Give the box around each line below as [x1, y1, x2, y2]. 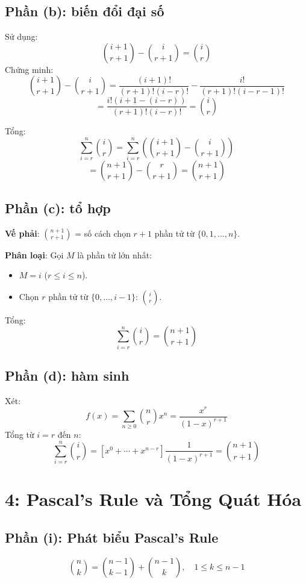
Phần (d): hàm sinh [5, 366, 130, 385]
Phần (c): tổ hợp [5, 198, 111, 217]
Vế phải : [5, 226, 40, 239]
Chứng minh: [5, 63, 54, 75]
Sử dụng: [5, 30, 38, 43]
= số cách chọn [75, 226, 131, 239]
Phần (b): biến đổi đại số [5, 2, 164, 20]
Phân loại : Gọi [5, 248, 64, 261]
